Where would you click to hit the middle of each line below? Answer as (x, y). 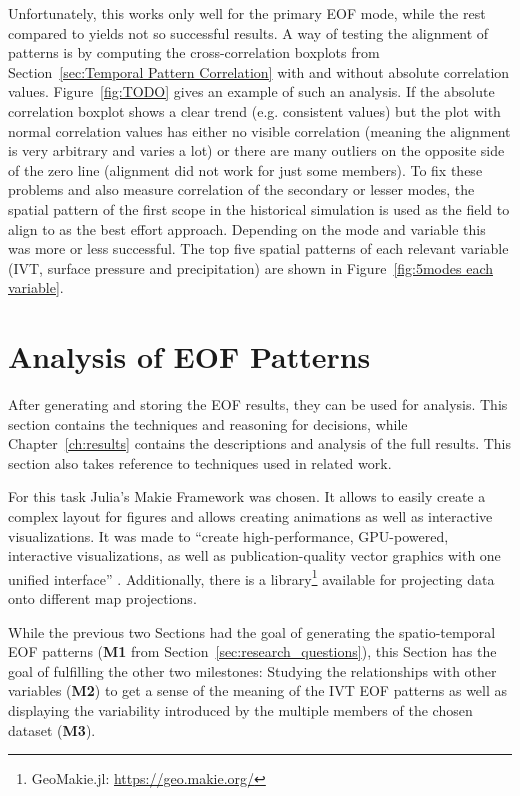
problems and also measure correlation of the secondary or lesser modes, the (241, 189)
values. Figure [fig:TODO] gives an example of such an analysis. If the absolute (251, 91)
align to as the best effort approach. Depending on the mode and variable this (247, 228)
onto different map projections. (102, 598)
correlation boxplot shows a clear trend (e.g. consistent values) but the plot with (254, 110)
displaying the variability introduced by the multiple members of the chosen (240, 710)
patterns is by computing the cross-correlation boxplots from (194, 52)
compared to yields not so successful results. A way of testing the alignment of (248, 32)
